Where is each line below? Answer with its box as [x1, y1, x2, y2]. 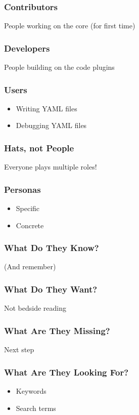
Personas [4, 183, 41, 195]
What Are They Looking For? [4, 365, 129, 378]
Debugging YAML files [16, 120, 87, 131]
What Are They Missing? [4, 324, 110, 337]
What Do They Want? [4, 282, 98, 295]
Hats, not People [4, 141, 74, 154]
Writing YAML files [16, 103, 77, 113]
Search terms [16, 402, 56, 413]
